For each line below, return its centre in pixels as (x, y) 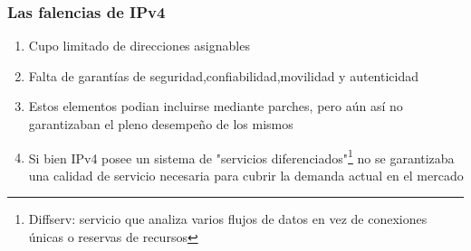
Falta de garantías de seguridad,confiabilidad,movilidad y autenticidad (224, 75)
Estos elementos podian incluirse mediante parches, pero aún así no (216, 106)
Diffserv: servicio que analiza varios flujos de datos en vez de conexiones (228, 219)
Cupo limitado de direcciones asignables (139, 46)
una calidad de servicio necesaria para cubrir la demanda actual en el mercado (246, 175)
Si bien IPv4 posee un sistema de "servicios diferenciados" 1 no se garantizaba (241, 156)
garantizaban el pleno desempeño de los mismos (161, 124)
